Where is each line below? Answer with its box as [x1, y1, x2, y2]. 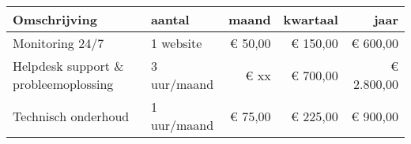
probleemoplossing [13, 75, 114, 93]
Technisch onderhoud [13, 106, 130, 125]
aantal [150, 10, 190, 28]
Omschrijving [13, 10, 97, 28]
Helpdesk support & [13, 57, 124, 75]
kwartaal [283, 10, 338, 28]
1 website [150, 34, 202, 52]
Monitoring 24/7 [13, 34, 104, 52]
